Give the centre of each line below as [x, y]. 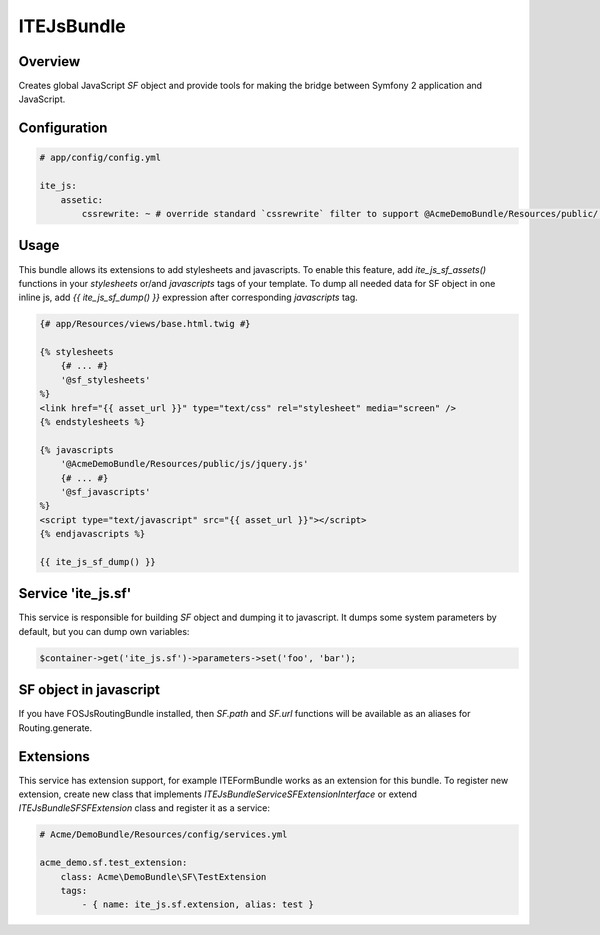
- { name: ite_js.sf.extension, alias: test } [197, 904]
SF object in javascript [89, 690]
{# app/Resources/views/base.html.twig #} [145, 324]
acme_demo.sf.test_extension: [113, 863]
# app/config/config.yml [100, 158]
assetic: [82, 199]
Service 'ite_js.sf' [75, 593]
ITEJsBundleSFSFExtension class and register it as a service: [144, 808]
